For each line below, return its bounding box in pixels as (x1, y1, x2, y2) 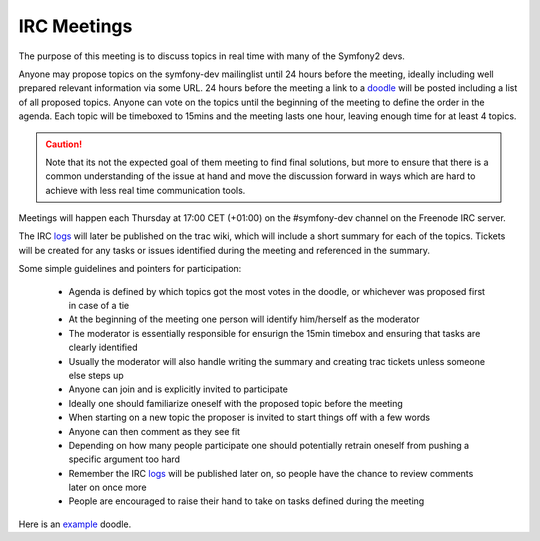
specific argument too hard (68, 453, 180, 465)
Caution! (45, 138, 83, 150)
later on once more (68, 481, 147, 494)
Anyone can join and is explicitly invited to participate (68, 383, 289, 395)
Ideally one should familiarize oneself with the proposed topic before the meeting (68, 397, 404, 409)
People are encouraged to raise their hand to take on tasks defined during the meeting (68, 495, 425, 507)
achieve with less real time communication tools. (45, 184, 246, 196)
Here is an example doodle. (18, 518, 132, 530)
